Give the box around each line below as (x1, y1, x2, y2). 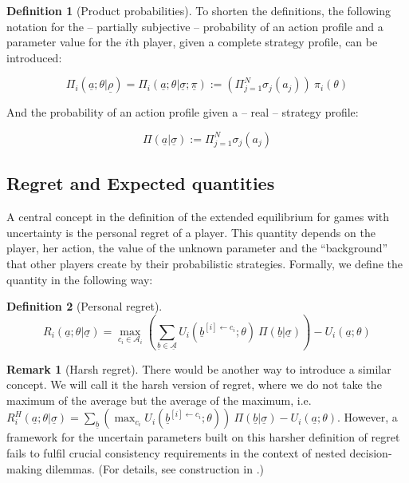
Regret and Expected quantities (6, 171, 275, 196)
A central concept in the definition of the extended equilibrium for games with (6, 208, 390, 225)
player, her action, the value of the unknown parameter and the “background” (6, 240, 388, 256)
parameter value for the (6, 34, 122, 50)
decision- (349, 444, 392, 461)
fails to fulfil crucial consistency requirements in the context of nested (6, 444, 346, 461)
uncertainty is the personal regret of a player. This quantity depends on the (6, 224, 376, 240)
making (6, 460, 42, 477)
